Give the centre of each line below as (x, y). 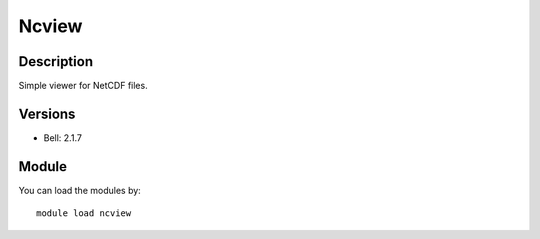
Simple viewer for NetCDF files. (83, 86)
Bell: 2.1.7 (62, 137)
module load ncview (84, 213)
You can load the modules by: (80, 190)
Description (56, 61)
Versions (47, 113)
